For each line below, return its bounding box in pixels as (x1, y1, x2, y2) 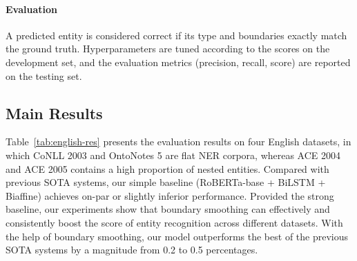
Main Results (6, 102, 103, 123)
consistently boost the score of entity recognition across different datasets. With (6, 215, 343, 229)
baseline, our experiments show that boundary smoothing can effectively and (6, 202, 330, 216)
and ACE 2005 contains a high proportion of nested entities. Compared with (6, 161, 329, 176)
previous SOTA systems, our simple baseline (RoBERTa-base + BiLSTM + (6, 175, 326, 189)
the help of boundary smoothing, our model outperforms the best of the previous (6, 229, 349, 243)
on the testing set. (6, 68, 82, 83)
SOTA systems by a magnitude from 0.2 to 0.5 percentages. (6, 242, 258, 257)
